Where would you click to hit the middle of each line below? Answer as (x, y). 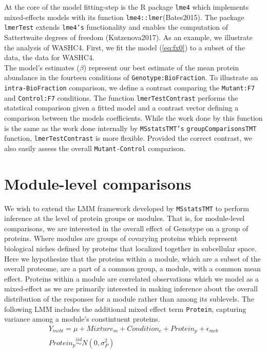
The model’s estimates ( (42, 67)
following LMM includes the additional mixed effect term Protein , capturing (125, 309)
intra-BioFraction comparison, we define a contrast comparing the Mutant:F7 (130, 87)
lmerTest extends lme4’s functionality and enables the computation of (116, 27)
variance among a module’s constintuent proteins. (82, 319)
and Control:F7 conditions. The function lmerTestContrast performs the (121, 97)
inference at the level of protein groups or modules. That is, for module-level (125, 218)
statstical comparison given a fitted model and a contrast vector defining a (121, 108)
